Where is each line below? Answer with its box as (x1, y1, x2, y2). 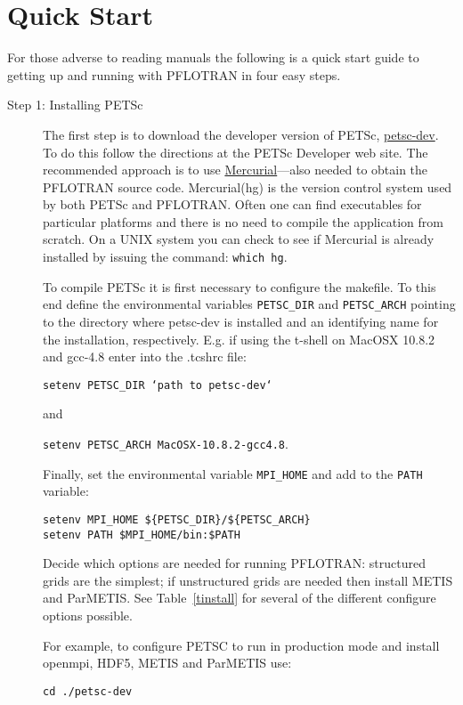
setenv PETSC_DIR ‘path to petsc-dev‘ (43, 378, 272, 392)
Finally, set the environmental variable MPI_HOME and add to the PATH (43, 464, 423, 482)
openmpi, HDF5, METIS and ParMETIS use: (43, 653, 292, 672)
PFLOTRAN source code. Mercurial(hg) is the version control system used (43, 177, 452, 196)
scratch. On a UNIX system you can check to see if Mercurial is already (43, 230, 435, 248)
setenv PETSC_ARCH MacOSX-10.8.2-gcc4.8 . (43, 434, 288, 452)
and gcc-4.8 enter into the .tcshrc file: (43, 347, 247, 366)
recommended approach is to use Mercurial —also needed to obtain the (43, 160, 428, 179)
